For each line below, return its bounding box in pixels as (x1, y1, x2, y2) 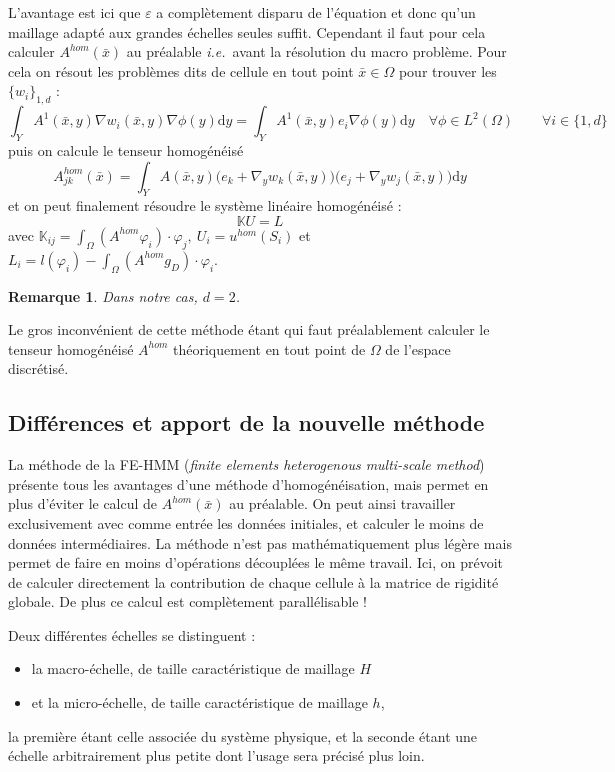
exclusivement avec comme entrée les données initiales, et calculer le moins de (8, 512, 484, 533)
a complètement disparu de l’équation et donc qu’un (156, 2, 476, 22)
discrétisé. (8, 358, 69, 379)
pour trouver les (398, 60, 497, 81)
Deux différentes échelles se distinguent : (8, 624, 256, 645)
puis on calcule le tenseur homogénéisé (8, 139, 244, 160)
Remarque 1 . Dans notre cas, (8, 285, 198, 306)
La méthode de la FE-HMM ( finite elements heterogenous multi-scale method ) (8, 454, 485, 475)
